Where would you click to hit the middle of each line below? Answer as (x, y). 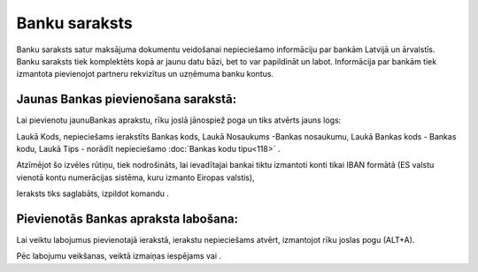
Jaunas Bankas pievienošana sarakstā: (127, 99)
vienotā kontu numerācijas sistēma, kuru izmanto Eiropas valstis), (136, 178)
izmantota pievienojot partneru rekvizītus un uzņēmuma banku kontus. (145, 74)
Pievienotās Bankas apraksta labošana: (127, 219)
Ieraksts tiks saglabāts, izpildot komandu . (93, 193)
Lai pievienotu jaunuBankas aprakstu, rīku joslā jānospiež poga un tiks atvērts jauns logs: (179, 120)
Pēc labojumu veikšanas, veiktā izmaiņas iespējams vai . (119, 256)
